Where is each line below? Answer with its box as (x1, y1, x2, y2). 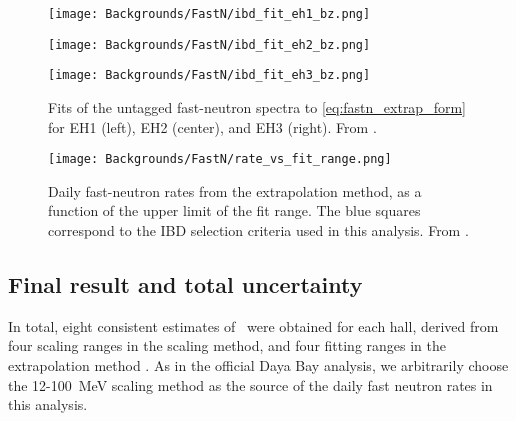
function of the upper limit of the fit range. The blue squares (48, 200, 421, 221)
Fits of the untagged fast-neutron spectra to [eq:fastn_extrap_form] (48, 96, 466, 117)
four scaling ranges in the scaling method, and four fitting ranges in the (8, 335, 447, 356)
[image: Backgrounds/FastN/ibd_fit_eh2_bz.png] (48, 37, 371, 52)
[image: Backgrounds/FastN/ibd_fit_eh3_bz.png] (48, 68, 371, 83)
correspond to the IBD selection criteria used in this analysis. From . (48, 220, 469, 240)
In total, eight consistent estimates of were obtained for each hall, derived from (8, 315, 499, 336)
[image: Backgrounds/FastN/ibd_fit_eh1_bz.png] (48, 7, 371, 21)
